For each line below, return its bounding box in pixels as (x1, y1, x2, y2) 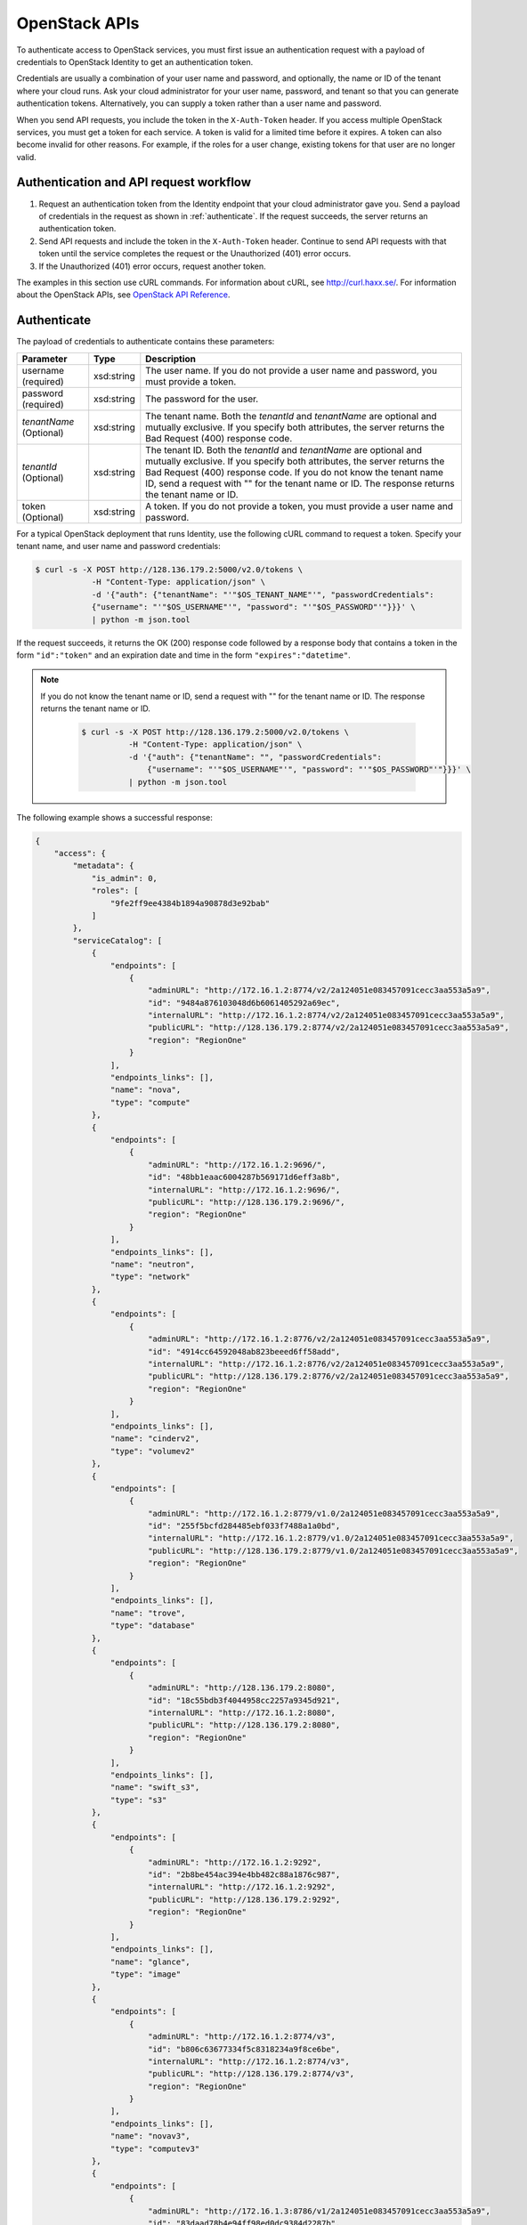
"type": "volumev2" (109, 1446, 196, 1456)
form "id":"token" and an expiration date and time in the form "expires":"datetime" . (16, 650, 351, 660)
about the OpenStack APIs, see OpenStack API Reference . (16, 289, 231, 300)
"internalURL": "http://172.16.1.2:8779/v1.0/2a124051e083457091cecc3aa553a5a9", (147, 1533, 515, 1543)
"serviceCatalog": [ (72, 935, 163, 945)
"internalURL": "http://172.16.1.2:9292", (147, 1882, 336, 1892)
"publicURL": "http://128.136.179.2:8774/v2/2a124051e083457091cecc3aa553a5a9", (147, 1023, 509, 1032)
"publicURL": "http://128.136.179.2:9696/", (147, 1197, 345, 1207)
